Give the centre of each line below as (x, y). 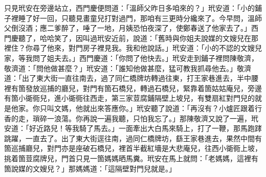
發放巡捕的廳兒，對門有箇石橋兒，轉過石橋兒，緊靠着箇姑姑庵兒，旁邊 (143, 88)
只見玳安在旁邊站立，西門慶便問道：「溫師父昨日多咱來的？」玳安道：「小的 (129, 8)
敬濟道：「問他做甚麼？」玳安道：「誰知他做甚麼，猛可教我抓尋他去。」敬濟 (128, 68)
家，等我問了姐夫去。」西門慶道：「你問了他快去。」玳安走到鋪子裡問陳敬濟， (131, 58)
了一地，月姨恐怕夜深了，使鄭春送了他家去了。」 (170, 28)
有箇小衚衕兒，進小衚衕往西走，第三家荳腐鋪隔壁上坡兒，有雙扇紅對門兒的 (129, 98)
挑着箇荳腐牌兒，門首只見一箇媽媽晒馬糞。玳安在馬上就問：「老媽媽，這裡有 (131, 158)
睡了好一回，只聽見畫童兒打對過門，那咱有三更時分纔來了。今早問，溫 (136, 18)
